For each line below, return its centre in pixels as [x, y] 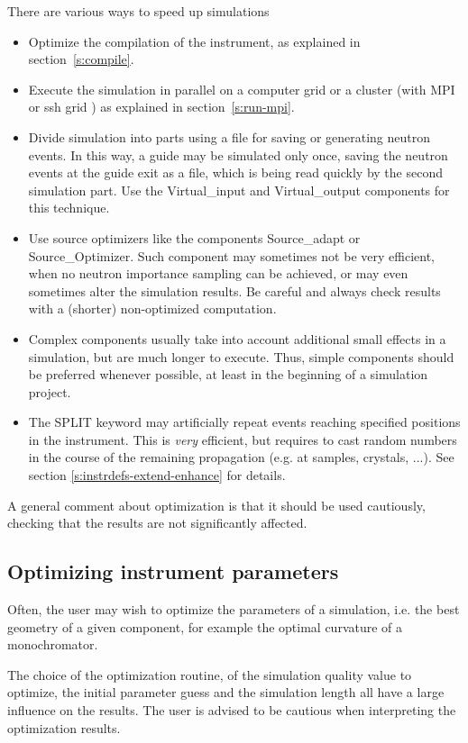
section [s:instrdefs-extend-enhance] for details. [157, 475]
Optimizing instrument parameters [173, 571]
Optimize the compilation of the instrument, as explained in [194, 41]
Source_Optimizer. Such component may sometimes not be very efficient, [231, 255]
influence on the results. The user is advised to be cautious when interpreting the [232, 710]
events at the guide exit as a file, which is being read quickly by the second [235, 172]
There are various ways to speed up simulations [138, 11]
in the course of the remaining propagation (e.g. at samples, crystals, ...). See [241, 457]
